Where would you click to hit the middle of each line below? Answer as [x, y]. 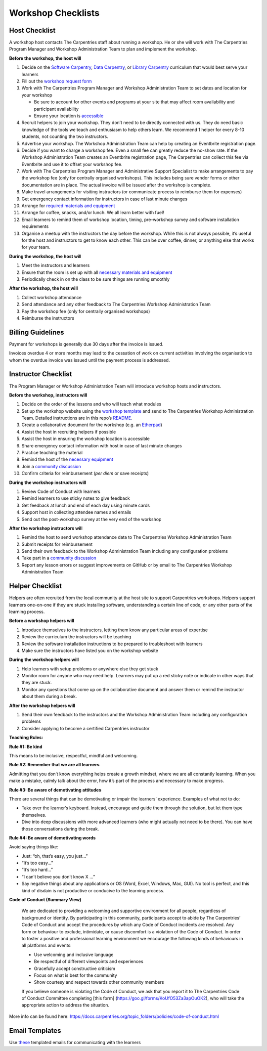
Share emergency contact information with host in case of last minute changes [102, 445]
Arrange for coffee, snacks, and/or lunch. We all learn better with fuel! [93, 213]
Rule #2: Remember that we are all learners [54, 765]
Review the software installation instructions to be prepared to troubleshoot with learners [112, 644]
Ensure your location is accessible [69, 116]
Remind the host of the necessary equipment [67, 459]
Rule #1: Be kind [26, 746]
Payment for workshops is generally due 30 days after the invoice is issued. [86, 344]
